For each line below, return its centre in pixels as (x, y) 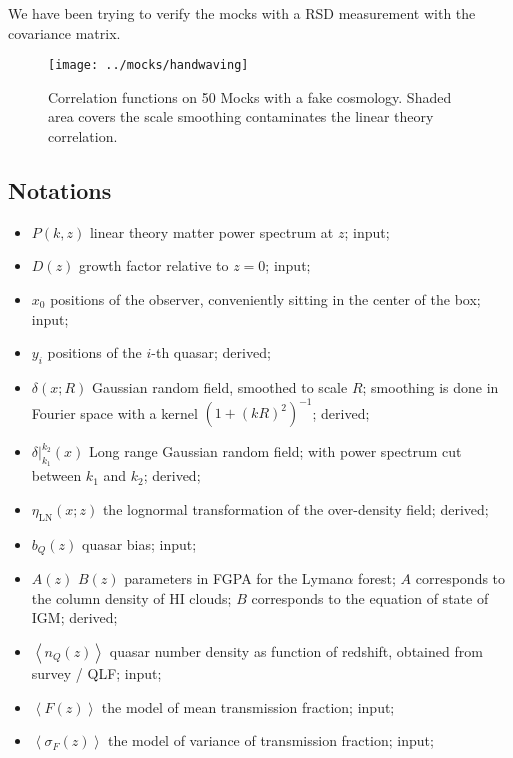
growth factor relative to (154, 265)
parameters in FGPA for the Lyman (234, 578)
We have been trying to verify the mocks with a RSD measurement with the (242, 13)
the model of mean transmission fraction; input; (248, 706)
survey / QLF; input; (96, 672)
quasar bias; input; (139, 543)
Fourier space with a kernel (114, 412)
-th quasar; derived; (211, 352)
